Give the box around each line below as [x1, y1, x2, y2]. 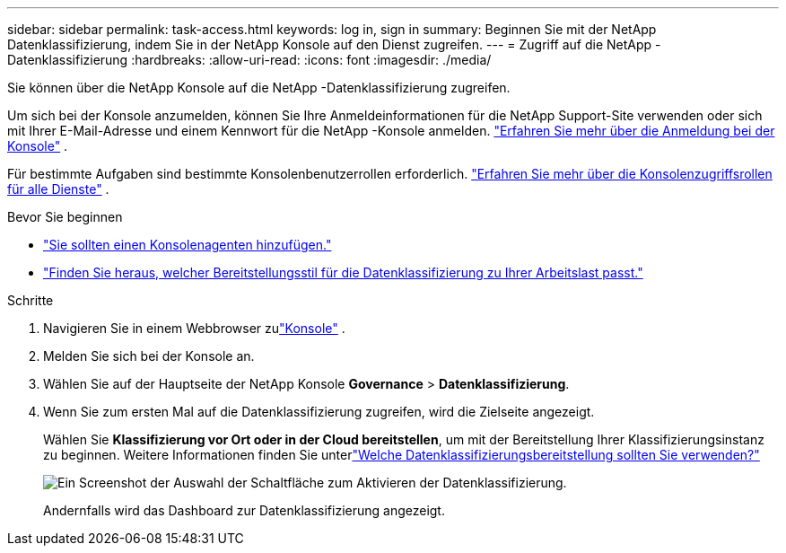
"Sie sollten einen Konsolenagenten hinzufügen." [43, 237, 332, 252]
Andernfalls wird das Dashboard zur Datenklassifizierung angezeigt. [43, 503, 445, 518]
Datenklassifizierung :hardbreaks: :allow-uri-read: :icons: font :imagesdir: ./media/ [7, 52, 492, 67]
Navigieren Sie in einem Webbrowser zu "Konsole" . [43, 320, 345, 336]
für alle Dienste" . [7, 181, 109, 197]
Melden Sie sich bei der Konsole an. [43, 348, 255, 364]
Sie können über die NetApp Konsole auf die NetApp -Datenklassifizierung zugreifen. [7, 80, 511, 95]
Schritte [7, 293, 54, 308]
